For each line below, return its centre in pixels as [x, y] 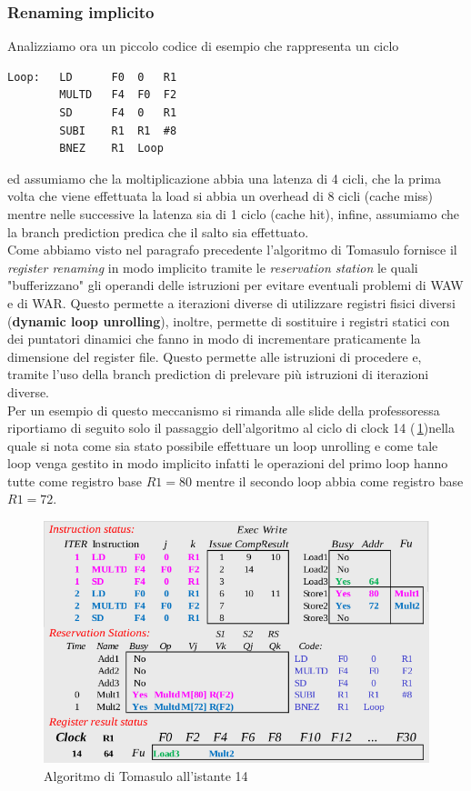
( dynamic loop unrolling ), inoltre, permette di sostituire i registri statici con [229, 320]
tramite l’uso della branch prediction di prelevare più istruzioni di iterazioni [218, 374]
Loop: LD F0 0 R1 [92, 77]
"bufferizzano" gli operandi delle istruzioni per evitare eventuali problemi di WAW [235, 285]
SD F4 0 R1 [118, 113]
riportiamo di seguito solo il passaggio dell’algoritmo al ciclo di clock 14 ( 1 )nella [231, 428]
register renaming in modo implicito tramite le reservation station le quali [213, 267]
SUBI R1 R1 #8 [118, 130]
